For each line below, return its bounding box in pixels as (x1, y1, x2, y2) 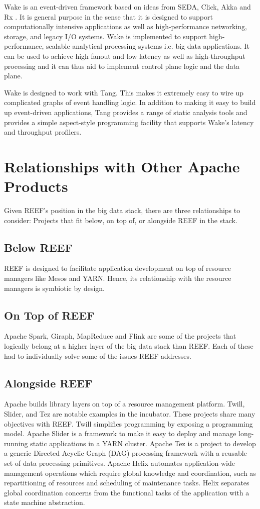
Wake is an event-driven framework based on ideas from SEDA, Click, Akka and (4, 2, 251, 12)
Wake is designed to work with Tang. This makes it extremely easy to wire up (4, 87, 244, 97)
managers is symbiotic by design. (4, 282, 105, 293)
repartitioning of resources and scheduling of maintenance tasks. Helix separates (4, 477, 249, 488)
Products (4, 176, 68, 196)
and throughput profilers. (4, 127, 82, 137)
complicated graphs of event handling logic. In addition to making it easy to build (4, 97, 256, 108)
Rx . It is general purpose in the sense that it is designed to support (4, 11, 213, 22)
